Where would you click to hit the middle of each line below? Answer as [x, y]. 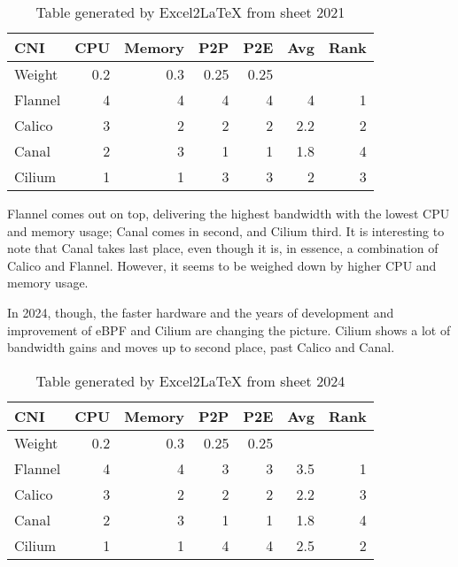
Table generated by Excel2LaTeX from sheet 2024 [190, 380]
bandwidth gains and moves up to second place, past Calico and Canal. [201, 347]
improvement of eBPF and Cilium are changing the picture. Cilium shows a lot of [229, 329]
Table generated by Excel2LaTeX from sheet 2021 [190, 12]
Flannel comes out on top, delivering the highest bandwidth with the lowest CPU [229, 213]
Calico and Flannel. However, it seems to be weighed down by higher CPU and [222, 265]
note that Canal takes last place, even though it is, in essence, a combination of [223, 248]
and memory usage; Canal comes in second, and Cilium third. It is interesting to [226, 230]
